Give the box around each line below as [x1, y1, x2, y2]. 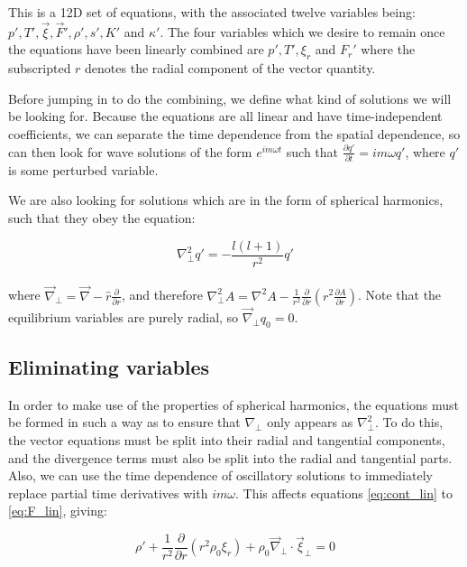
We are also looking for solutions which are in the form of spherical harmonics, [8, 191, 444, 209]
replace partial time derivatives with [8, 483, 208, 502]
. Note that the [357, 285, 442, 304]
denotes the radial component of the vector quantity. [85, 59, 376, 78]
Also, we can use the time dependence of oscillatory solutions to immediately [8, 466, 433, 485]
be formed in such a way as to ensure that [8, 413, 241, 432]
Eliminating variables [8, 352, 210, 380]
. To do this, [374, 413, 444, 432]
